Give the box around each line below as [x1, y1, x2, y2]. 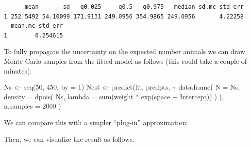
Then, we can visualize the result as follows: [4, 133, 134, 144]
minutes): [4, 65, 32, 75]
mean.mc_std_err [11, 22, 63, 30]
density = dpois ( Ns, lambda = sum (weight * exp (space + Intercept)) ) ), [4, 91, 224, 101]
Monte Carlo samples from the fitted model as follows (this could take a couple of [4, 55, 247, 66]
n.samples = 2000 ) [4, 101, 61, 111]
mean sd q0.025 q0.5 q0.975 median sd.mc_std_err [24, 3, 244, 10]
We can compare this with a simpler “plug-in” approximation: [4, 117, 188, 127]
